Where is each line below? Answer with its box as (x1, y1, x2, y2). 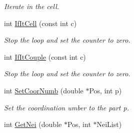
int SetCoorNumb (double (4, 85, 83, 95)
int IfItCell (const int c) (4, 18, 77, 28)
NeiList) (96, 119, 122, 129)
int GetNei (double (4, 119, 62, 129)
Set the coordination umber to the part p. (4, 102, 129, 112)
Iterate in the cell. (4, 1, 59, 11)
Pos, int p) (89, 85, 122, 95)
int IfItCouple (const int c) (4, 51, 86, 62)
